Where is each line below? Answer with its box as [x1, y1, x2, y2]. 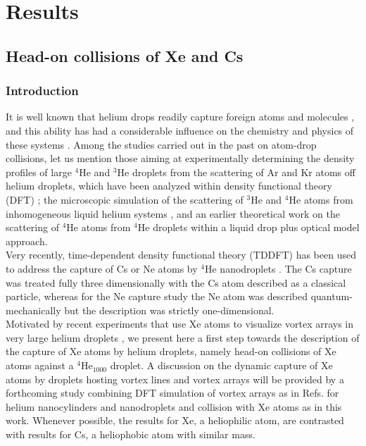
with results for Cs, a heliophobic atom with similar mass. [6, 427, 255, 442]
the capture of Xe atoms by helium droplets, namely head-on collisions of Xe [6, 344, 336, 359]
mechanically [6, 302, 61, 317]
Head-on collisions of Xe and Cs [6, 44, 244, 66]
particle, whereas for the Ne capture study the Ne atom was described [6, 289, 308, 304]
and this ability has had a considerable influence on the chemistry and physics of [6, 123, 354, 137]
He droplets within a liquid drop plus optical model [137, 220, 360, 235]
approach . [6, 233, 48, 248]
